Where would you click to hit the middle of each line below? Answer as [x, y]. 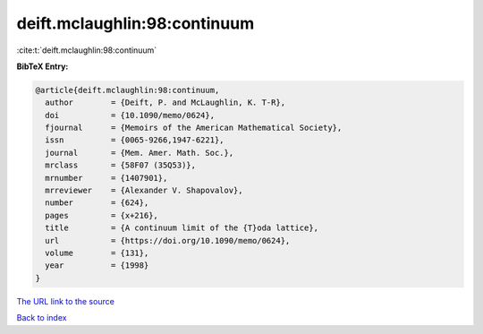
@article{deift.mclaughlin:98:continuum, [127, 90]
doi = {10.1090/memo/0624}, [130, 115]
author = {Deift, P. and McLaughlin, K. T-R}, [165, 103]
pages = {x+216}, [102, 215]
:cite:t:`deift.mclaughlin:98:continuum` [86, 50]
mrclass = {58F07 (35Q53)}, [121, 165]
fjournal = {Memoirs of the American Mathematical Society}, [194, 128]
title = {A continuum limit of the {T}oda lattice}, [182, 228]
